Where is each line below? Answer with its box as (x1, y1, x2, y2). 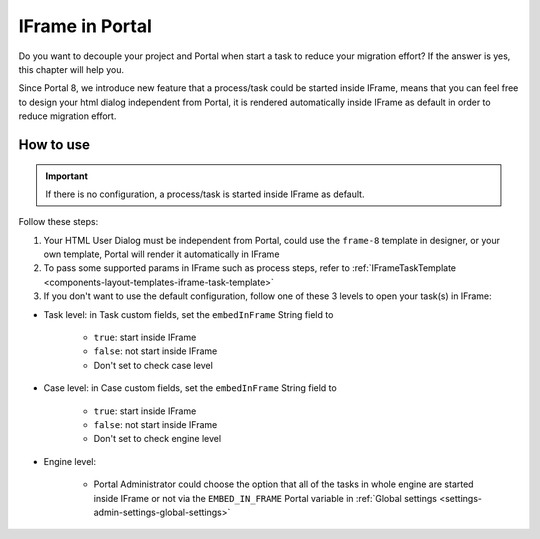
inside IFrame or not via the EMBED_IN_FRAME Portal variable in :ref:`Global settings (93, 492, 437, 504)
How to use (18, 136, 90, 153)
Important (45, 170, 89, 182)
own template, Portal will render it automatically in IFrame (43, 248, 280, 260)
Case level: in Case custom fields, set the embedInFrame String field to (43, 382, 337, 394)
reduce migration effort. (18, 110, 117, 122)
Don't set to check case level (93, 359, 214, 371)
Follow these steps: (18, 216, 99, 228)
